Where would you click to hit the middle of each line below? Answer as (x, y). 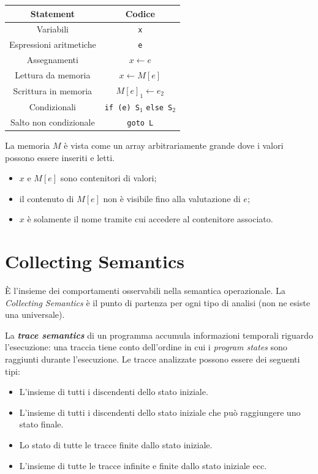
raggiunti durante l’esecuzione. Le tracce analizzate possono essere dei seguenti (153, 359)
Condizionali (52, 106)
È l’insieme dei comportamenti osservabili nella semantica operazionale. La (145, 291)
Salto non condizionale (52, 122)
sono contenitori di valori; (108, 178)
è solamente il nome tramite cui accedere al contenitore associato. (150, 219)
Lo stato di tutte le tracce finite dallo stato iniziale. (116, 444)
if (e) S (122, 107)
